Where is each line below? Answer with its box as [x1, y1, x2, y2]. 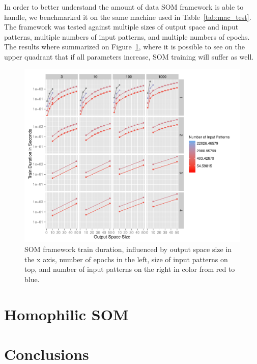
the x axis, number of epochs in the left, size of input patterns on [24, 254, 228, 264]
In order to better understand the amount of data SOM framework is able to [4, 2, 244, 12]
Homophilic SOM [4, 303, 129, 324]
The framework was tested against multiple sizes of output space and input [4, 21, 239, 32]
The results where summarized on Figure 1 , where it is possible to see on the [4, 41, 245, 52]
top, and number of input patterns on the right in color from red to [24, 264, 235, 274]
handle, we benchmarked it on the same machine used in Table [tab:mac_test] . [4, 11, 251, 22]
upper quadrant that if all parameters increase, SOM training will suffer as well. [4, 51, 254, 62]
